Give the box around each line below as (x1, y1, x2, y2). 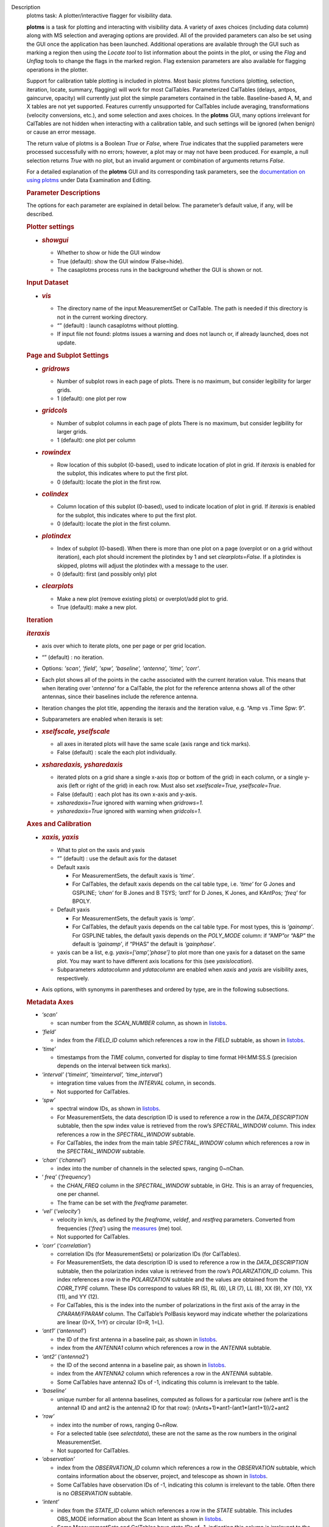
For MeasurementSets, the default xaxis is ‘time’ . (72, 872, 195, 879)
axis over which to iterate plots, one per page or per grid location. (41, 642, 207, 650)
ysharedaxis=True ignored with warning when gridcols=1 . (57, 807, 202, 815)
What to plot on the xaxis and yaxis (57, 846, 146, 853)
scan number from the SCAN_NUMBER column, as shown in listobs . (57, 1019, 228, 1027)
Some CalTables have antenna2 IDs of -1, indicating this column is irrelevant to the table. (57, 1378, 280, 1386)
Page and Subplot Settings (26, 351, 109, 360)
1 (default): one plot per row (57, 395, 127, 402)
